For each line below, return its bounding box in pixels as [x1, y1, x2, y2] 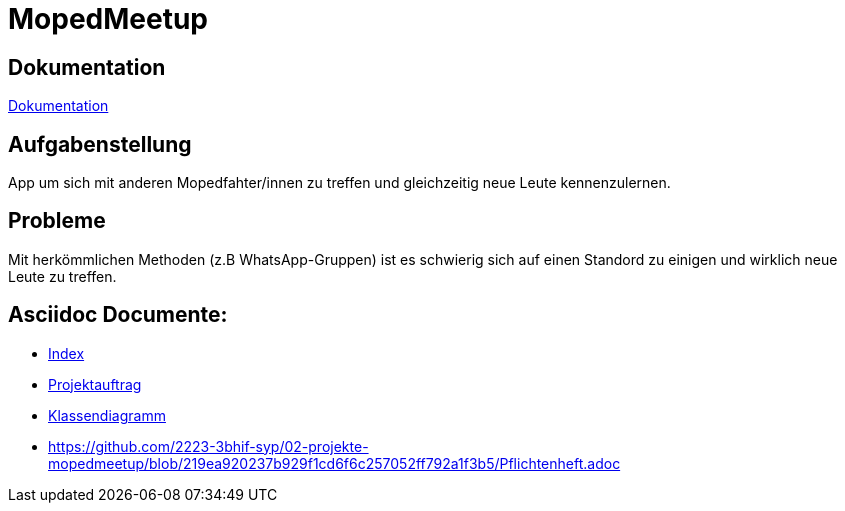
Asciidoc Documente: [8, 302, 228, 328]
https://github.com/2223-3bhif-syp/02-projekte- [48, 437, 369, 455]
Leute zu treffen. [8, 267, 117, 285]
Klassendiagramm [48, 406, 166, 424]
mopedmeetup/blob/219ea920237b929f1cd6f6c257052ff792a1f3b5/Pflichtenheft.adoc [48, 454, 621, 472]
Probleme [8, 208, 106, 234]
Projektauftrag [48, 375, 142, 393]
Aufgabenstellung [8, 131, 192, 157]
